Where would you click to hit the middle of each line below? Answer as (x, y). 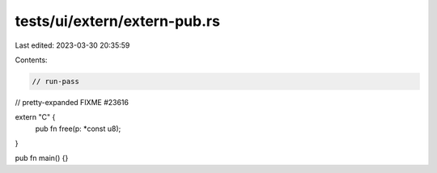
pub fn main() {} (42, 158)
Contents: (31, 60)
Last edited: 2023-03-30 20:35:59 (72, 45)
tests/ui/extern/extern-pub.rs (117, 21)
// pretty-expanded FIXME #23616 (72, 102)
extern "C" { (35, 117)
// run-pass (56, 81)
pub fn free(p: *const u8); (78, 129)
